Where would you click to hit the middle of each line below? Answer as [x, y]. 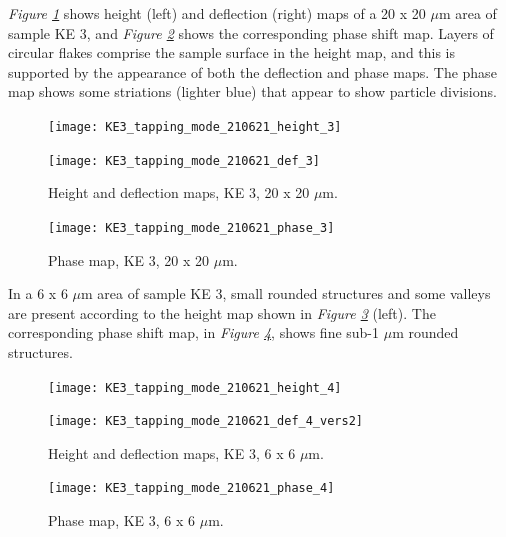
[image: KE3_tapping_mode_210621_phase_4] [191, 488]
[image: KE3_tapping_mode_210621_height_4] [195, 387]
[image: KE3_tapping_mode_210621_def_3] [184, 160]
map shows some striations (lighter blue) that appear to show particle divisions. [252, 91]
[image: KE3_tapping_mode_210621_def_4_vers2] [205, 421]
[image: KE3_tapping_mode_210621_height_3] [195, 126]
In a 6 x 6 [38, 293]
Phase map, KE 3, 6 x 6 [122, 520]
